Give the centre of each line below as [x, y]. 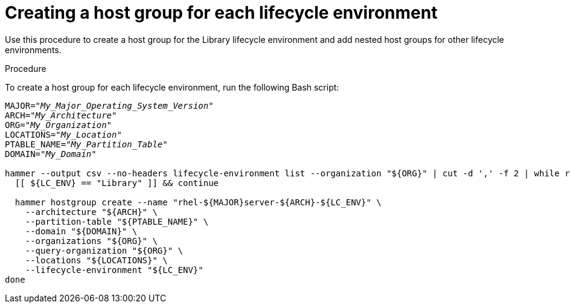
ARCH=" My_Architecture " [61, 115]
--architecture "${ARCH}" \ [91, 212]
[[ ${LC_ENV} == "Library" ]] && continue [117, 183]
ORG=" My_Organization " [59, 125]
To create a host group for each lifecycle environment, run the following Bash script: [172, 87]
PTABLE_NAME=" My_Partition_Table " [86, 144]
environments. [33, 50]
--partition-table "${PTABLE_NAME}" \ [117, 221]
